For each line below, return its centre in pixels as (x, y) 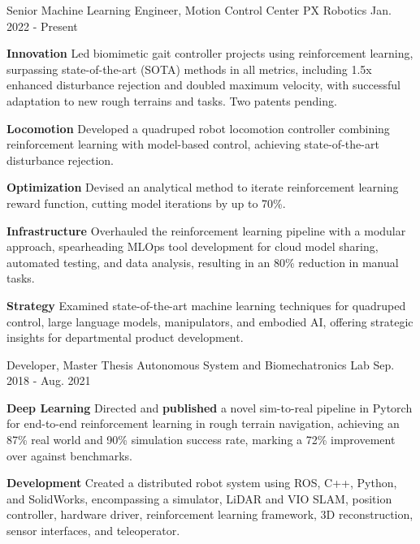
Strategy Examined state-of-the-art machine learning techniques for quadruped (206, 305)
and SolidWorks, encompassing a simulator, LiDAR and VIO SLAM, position (199, 498)
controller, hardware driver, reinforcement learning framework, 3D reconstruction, (210, 514)
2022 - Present (42, 26)
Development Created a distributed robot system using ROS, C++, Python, (202, 483)
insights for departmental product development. (125, 337)
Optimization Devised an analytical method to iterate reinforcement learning (203, 187)
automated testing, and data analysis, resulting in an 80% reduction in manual (203, 262)
